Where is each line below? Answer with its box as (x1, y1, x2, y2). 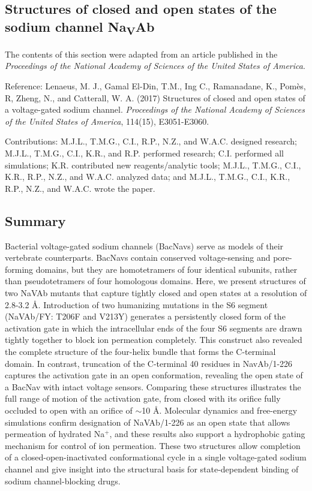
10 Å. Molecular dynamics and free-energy (142, 403, 298, 416)
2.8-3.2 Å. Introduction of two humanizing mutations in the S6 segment (5, 298, 268, 311)
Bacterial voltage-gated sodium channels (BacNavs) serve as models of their (5, 239, 284, 252)
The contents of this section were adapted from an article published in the (5, 47, 278, 60)
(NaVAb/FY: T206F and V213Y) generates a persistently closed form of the (5, 310, 286, 323)
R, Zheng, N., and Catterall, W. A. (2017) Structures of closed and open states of (5, 91, 305, 104)
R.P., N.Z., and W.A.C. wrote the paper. (5, 182, 155, 194)
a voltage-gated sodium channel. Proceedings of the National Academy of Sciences (5, 103, 305, 116)
